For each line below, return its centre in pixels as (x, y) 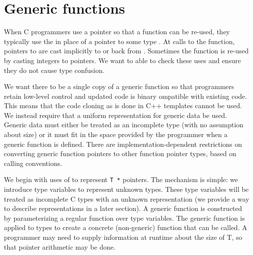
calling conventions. (33, 163)
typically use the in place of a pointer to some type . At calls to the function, (119, 41)
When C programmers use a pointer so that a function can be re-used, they (117, 32)
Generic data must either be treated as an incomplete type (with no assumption (124, 125)
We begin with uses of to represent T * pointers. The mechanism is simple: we (121, 179)
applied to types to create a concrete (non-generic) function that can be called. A (126, 227)
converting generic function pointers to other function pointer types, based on (120, 153)
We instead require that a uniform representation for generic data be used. (116, 115)
